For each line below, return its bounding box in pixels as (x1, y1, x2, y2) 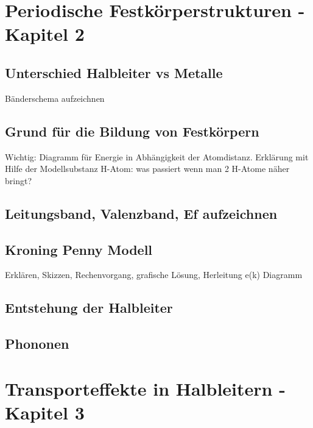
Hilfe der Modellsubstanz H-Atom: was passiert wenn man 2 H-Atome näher (5, 162, 290, 175)
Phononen (5, 334, 69, 353)
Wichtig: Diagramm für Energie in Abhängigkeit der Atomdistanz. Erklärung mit (5, 150, 309, 163)
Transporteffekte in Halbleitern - (5, 376, 286, 401)
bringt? (5, 174, 32, 187)
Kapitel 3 (5, 399, 85, 424)
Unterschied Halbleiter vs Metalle (5, 63, 223, 82)
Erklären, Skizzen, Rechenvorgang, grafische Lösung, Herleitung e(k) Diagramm (5, 268, 303, 281)
